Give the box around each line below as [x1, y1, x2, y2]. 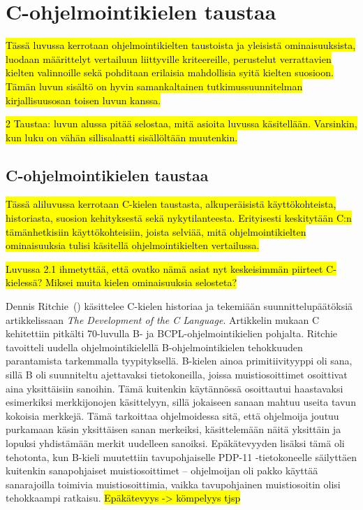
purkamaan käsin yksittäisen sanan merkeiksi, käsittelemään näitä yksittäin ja [6, 422, 341, 437]
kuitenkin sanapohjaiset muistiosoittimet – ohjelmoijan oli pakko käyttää [6, 463, 318, 478]
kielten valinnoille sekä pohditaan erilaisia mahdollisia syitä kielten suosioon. [6, 65, 334, 80]
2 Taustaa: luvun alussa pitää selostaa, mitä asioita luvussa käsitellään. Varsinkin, [6, 116, 357, 131]
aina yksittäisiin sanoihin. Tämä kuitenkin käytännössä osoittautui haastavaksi [6, 381, 343, 395]
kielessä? [6, 275, 43, 290]
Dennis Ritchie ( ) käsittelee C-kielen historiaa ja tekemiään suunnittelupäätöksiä [6, 299, 353, 313]
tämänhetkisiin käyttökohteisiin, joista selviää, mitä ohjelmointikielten [6, 224, 306, 239]
